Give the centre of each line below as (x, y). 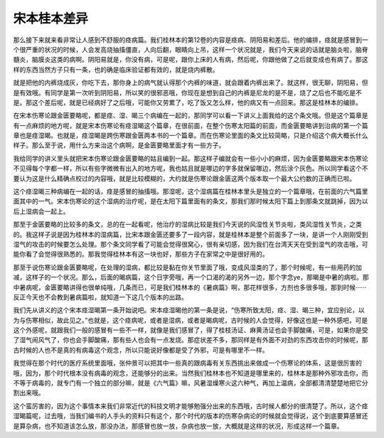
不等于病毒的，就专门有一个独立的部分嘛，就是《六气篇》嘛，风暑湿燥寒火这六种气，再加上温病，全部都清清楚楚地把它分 (191, 383)
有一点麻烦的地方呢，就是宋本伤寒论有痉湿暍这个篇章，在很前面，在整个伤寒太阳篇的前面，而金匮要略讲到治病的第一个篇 (191, 125)
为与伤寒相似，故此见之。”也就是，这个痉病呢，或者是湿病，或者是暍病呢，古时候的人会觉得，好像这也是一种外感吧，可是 (191, 320)
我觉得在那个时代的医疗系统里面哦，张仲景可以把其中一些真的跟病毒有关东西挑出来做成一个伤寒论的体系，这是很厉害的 (187, 363)
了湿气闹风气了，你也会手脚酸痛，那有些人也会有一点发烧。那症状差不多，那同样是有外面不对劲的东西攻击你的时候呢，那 (191, 340)
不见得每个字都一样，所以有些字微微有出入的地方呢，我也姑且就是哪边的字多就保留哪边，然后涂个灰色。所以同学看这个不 (191, 169)
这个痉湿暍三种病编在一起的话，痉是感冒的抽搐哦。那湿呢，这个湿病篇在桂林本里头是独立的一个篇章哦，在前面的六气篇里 (191, 191)
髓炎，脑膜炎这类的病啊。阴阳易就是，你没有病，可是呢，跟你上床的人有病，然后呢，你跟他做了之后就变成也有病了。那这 (191, 60)
